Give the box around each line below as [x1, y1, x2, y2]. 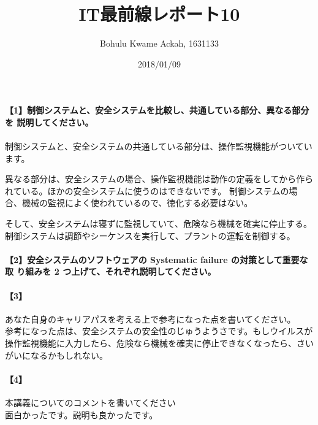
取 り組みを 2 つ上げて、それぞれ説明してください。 [5, 265, 216, 278]
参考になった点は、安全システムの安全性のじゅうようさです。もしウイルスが [5, 324, 313, 337]
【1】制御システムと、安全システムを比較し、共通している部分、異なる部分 [5, 104, 309, 117]
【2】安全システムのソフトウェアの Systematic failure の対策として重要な [5, 253, 308, 266]
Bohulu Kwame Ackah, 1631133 [100, 37, 219, 50]
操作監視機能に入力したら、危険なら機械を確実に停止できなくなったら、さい [5, 337, 314, 350]
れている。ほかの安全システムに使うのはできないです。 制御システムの [5, 184, 289, 197]
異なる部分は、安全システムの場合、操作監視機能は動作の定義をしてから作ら [5, 172, 314, 185]
